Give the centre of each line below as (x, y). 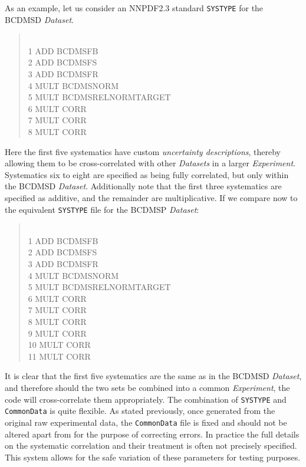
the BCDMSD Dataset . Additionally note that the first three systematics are (143, 186)
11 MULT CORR (59, 356)
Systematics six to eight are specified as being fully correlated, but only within (147, 174)
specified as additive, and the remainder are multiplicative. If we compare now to (151, 197)
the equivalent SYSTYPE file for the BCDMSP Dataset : (102, 209)
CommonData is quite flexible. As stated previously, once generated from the (140, 411)
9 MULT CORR (57, 333)
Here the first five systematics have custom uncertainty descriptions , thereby (143, 151)
